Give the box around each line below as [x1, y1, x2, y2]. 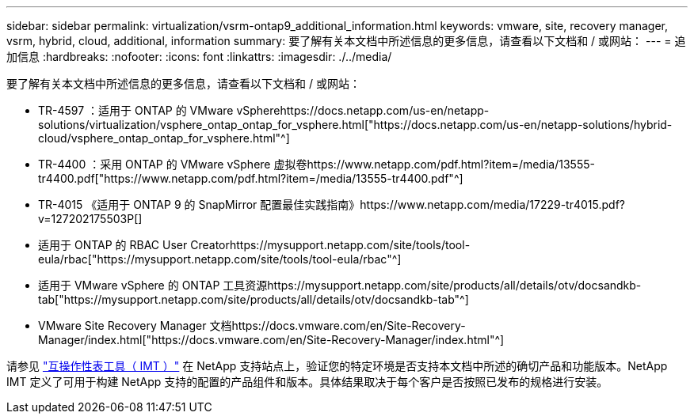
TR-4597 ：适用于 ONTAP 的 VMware [38, 104, 234, 117]
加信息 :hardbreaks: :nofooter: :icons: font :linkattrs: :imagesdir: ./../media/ [6, 50, 392, 63]
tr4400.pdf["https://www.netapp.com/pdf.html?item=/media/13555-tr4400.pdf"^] [38, 172, 463, 185]
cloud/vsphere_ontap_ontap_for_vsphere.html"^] [38, 131, 290, 145]
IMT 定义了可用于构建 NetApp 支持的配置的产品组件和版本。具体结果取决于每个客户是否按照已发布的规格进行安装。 [6, 375, 608, 388]
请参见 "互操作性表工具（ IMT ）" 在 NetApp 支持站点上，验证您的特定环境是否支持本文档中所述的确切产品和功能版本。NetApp [6, 359, 668, 373]
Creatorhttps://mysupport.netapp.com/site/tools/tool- [190, 238, 471, 252]
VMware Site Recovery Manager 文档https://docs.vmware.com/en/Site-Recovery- [38, 319, 466, 332]
